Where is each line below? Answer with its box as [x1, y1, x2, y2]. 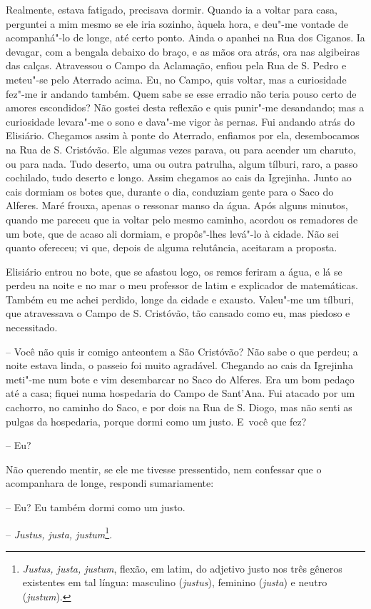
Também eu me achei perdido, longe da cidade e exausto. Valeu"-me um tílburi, [6, 291, 354, 306]
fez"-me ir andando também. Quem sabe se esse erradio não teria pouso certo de [6, 86, 357, 101]
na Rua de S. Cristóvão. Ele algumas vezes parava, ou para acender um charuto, [6, 141, 356, 156]
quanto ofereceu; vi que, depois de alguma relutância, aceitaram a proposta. [6, 240, 337, 255]
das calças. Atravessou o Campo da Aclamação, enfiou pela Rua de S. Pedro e [6, 58, 347, 73]
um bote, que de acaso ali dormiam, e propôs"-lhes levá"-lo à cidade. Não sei [6, 226, 339, 241]
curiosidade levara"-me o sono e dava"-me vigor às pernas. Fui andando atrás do [6, 114, 355, 129]
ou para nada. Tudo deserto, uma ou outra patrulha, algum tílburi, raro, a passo [6, 156, 358, 171]
